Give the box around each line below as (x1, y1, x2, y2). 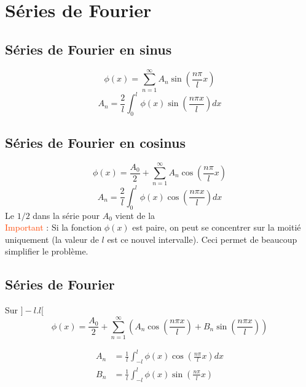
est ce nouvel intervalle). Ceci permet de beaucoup (107, 232, 297, 245)
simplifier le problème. (5, 245, 88, 258)
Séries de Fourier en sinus (5, 39, 172, 58)
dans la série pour (33, 209, 100, 221)
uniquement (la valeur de (5, 232, 99, 245)
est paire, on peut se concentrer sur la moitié (132, 221, 301, 234)
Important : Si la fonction (5, 221, 102, 234)
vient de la (115, 209, 155, 221)
